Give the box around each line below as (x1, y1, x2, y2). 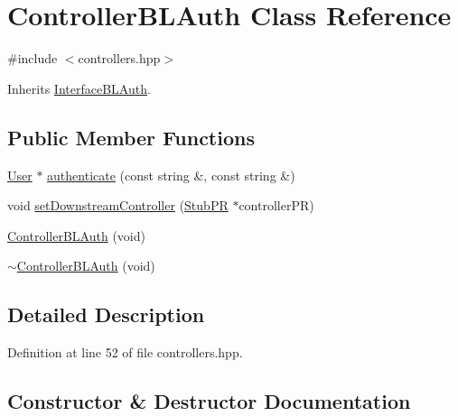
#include (7, 49, 58, 68)
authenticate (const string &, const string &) (47, 165, 295, 184)
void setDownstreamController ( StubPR (7, 196, 229, 215)
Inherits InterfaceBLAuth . (7, 79, 151, 97)
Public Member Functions (7, 123, 255, 151)
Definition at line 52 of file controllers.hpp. (7, 343, 243, 362)
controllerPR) (238, 196, 314, 215)
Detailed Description (7, 300, 205, 328)
